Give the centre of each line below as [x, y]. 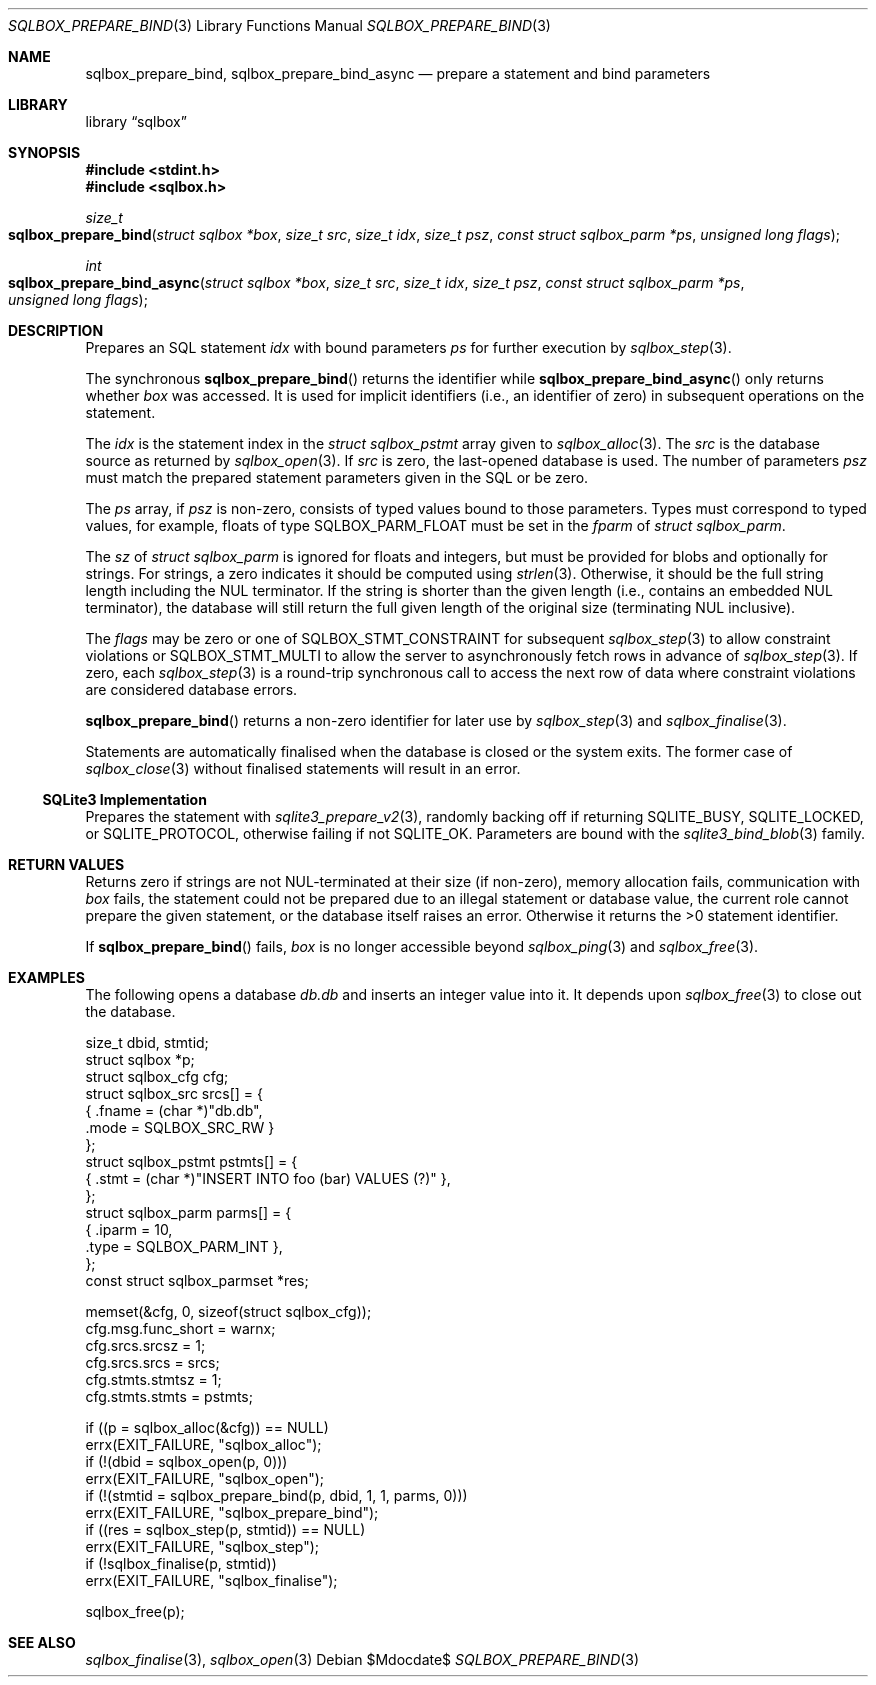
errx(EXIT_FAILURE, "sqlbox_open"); [205, 1478]
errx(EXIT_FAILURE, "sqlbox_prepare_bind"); [232, 1512]
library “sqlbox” [136, 121]
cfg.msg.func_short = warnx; [180, 1328]
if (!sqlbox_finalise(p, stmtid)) [181, 1563]
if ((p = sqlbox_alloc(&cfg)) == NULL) [207, 1427]
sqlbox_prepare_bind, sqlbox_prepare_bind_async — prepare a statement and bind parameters [398, 73]
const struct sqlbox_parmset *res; [197, 1280]
